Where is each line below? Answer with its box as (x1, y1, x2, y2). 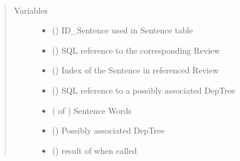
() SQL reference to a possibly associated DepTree (52, 83, 235, 96)
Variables (14, 4, 48, 16)
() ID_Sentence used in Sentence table (52, 24, 193, 36)
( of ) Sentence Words (52, 104, 132, 116)
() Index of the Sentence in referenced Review (52, 64, 219, 76)
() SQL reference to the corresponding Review (52, 44, 220, 56)
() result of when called (52, 144, 137, 156)
